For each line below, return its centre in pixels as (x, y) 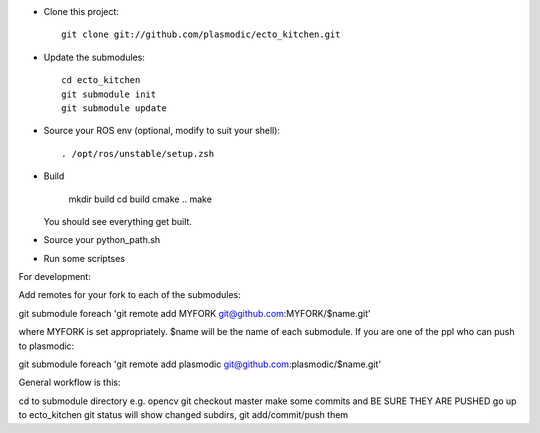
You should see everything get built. (117, 221)
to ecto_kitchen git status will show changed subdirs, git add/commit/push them (183, 415)
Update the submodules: (94, 57)
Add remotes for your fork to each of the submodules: (130, 295)
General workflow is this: (69, 382)
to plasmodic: (46, 346)
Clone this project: (81, 11)
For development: (55, 277)
